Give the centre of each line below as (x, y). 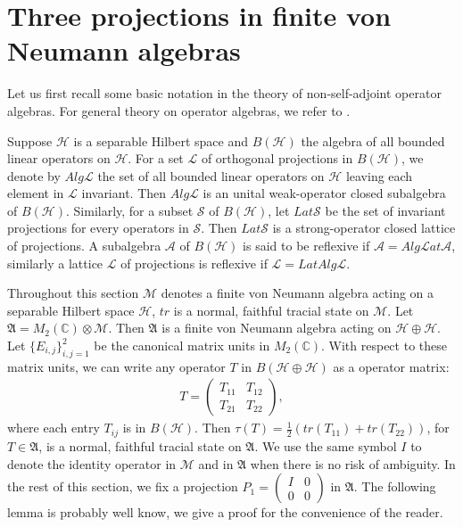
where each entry (54, 428)
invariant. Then (124, 193)
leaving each (379, 175)
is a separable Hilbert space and (161, 140)
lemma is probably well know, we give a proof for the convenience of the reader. (225, 512)
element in (36, 193)
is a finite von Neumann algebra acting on (277, 328)
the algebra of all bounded (373, 140)
